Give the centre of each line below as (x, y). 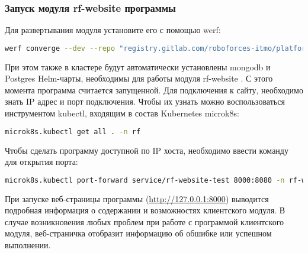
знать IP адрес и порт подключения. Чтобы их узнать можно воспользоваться (145, 101)
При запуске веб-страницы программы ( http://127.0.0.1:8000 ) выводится (137, 198)
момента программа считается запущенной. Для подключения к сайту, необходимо (154, 90)
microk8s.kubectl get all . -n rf (73, 132)
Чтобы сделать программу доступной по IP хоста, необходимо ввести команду (147, 150)
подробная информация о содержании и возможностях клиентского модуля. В (145, 210)
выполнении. (28, 244)
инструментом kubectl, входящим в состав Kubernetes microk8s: (122, 113)
